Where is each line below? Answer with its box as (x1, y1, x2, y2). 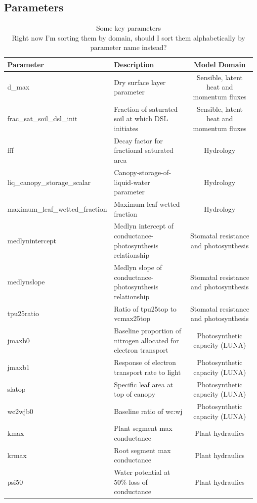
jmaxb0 (7, 335, 30, 345)
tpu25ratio (7, 308, 39, 319)
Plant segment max (114, 423, 172, 433)
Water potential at (114, 467, 171, 477)
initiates (114, 123, 138, 134)
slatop (7, 384, 26, 394)
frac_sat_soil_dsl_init (7, 113, 78, 124)
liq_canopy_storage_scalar (7, 177, 91, 187)
